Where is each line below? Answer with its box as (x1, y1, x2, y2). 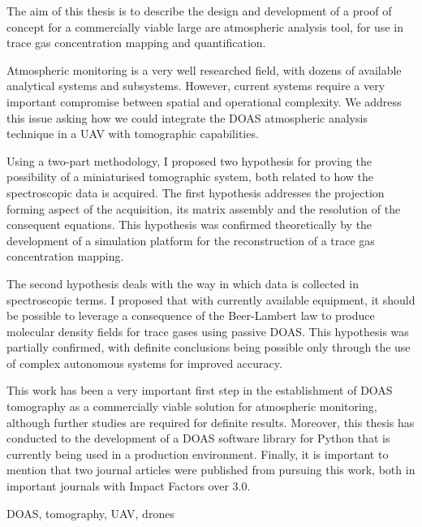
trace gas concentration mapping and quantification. (6, 34, 266, 51)
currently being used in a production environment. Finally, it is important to (6, 445, 389, 462)
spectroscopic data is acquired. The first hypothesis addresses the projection (6, 184, 385, 201)
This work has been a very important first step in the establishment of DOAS (6, 382, 393, 399)
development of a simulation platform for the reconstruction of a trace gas (6, 231, 375, 248)
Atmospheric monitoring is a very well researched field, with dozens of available (6, 61, 402, 78)
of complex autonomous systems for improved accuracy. (6, 354, 282, 371)
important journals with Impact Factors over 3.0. (6, 477, 251, 495)
